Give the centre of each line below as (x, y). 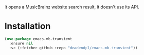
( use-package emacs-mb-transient (38, 39)
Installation (28, 26)
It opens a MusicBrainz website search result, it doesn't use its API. (72, 7)
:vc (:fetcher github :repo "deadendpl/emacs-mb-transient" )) (73, 48)
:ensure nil (21, 43)
